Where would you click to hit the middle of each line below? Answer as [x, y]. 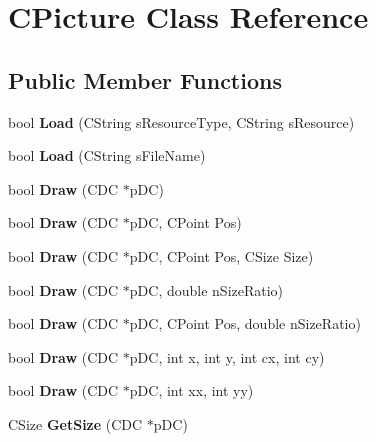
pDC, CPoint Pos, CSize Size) [221, 255]
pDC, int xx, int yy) [191, 390]
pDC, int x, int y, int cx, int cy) [227, 356]
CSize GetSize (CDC [75, 423]
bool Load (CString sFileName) [107, 155]
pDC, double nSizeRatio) [206, 289]
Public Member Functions [145, 79]
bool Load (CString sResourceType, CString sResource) [181, 121]
